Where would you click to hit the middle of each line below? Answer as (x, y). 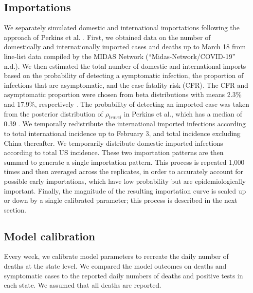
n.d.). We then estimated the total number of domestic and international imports (125, 66)
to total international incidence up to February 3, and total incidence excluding (122, 133)
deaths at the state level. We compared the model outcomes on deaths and (115, 266)
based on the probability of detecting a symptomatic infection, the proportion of (124, 75)
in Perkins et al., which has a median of (183, 113)
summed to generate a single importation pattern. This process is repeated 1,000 (124, 162)
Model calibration (50, 236)
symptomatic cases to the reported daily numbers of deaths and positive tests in (124, 275)
